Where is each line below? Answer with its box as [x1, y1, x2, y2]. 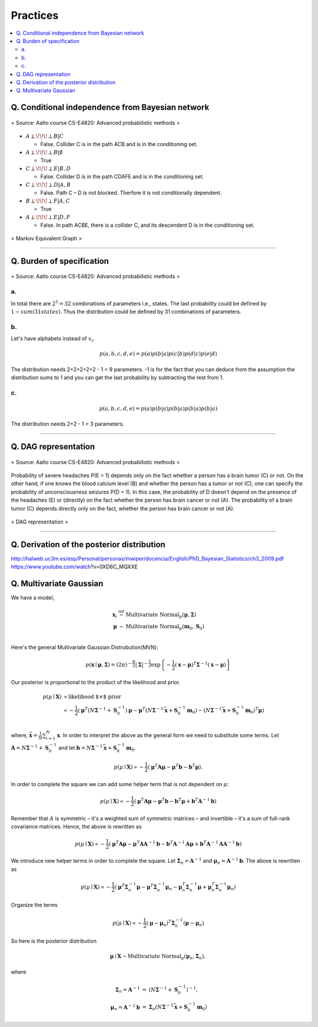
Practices [11, 9, 59, 22]
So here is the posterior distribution [11, 937, 97, 945]
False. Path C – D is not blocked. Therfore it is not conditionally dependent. [40, 189, 222, 196]
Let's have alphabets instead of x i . [11, 335, 95, 343]
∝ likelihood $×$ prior [64, 693, 121, 700]
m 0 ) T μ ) [245, 705, 264, 715]
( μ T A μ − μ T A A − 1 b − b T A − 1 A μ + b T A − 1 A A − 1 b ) [109, 839, 242, 847]
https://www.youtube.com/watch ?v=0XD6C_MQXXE [11, 563, 138, 571]
